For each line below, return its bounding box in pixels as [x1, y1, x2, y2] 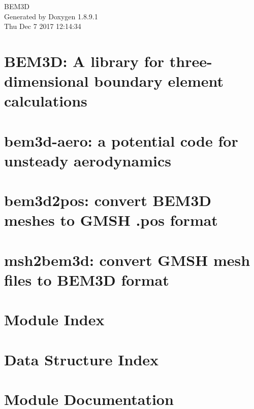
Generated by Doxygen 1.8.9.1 [4, 11, 98, 21]
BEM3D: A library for [4, 50, 165, 71]
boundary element [94, 71, 224, 91]
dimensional [4, 71, 89, 91]
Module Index [4, 309, 105, 330]
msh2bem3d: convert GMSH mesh [4, 249, 250, 270]
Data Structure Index [4, 349, 159, 369]
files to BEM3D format [4, 269, 169, 290]
